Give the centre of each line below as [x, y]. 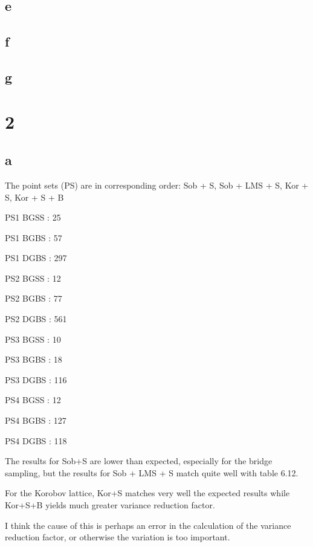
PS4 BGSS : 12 [33, 400]
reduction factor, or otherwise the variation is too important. [118, 537]
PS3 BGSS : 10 [33, 339]
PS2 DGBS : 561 [36, 319]
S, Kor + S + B [34, 197]
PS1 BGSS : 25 [33, 217]
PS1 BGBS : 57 [34, 237]
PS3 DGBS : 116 [36, 379]
